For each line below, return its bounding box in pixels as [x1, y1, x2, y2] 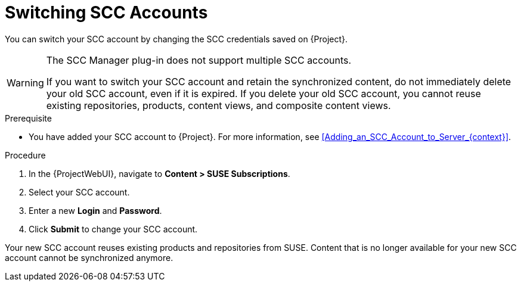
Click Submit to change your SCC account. [29, 223, 198, 234]
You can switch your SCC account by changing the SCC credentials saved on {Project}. [5, 33, 348, 44]
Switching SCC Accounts [5, 2, 208, 23]
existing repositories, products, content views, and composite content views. [46, 99, 391, 111]
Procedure [5, 150, 46, 160]
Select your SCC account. [29, 186, 130, 197]
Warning [7, 76, 44, 89]
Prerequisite [5, 113, 52, 123]
